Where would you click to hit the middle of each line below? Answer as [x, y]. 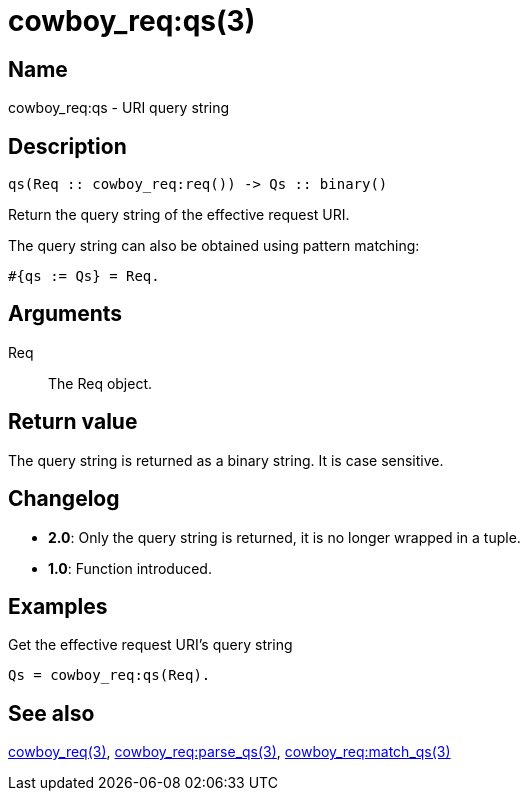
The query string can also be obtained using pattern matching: [214, 246]
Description [67, 146]
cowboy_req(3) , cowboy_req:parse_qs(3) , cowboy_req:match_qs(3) [229, 752]
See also [51, 713]
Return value [73, 422]
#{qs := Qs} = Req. [84, 276]
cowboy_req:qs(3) [132, 21]
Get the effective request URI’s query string [150, 645]
